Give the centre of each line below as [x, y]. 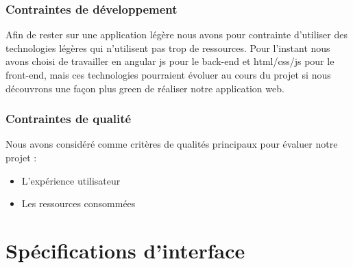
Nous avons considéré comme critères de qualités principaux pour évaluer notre [172, 144]
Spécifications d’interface [125, 250]
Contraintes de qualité [69, 119]
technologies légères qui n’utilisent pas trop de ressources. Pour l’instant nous [168, 48]
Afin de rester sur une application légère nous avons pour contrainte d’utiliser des [176, 35]
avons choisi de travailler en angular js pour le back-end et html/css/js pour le [170, 61]
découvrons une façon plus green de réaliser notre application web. [145, 88]
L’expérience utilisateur [71, 180]
